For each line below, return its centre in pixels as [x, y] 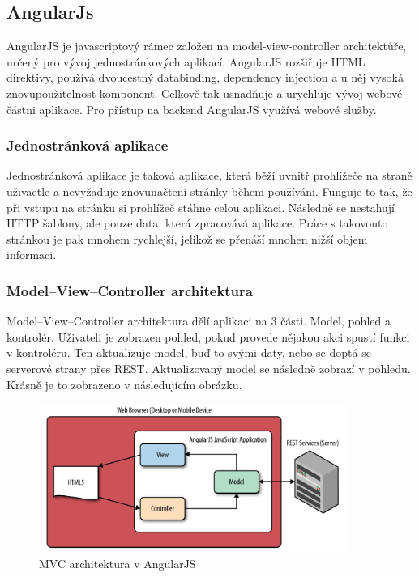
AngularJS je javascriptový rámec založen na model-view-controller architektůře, [207, 46]
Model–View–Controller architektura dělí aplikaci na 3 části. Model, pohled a [199, 321]
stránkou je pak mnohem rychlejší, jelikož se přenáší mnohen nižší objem [187, 238]
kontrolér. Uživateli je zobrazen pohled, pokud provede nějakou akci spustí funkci [208, 336]
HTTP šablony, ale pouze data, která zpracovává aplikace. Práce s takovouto [197, 223]
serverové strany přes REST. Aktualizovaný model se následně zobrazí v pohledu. [209, 368]
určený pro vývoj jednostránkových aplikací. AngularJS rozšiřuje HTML [186, 61]
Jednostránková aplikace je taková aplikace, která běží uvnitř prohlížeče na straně [209, 175]
